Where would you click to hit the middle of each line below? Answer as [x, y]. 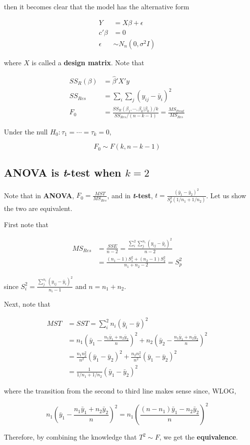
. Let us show [226, 195]
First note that [26, 224]
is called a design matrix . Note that [88, 62]
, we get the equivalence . [199, 437]
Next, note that [27, 304]
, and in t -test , [130, 195]
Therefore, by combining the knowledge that [70, 437]
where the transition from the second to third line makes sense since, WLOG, [120, 391]
